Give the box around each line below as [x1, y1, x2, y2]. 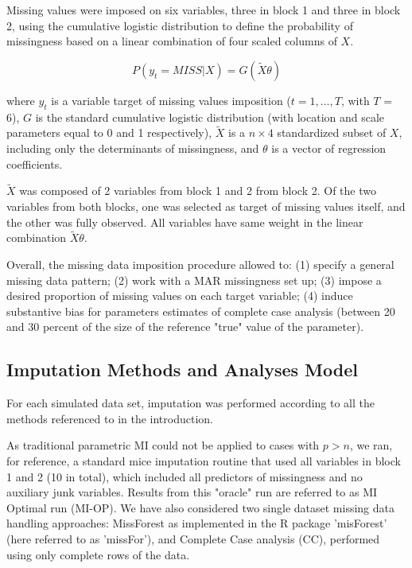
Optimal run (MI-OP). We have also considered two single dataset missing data [6, 499, 395, 515]
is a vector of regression [271, 139, 387, 156]
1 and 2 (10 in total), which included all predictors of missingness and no [6, 468, 363, 484]
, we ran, [349, 437, 393, 453]
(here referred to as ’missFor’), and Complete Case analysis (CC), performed [6, 530, 380, 547]
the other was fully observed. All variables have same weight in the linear [6, 213, 363, 230]
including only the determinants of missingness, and [6, 139, 259, 156]
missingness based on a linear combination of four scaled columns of [6, 33, 337, 49]
